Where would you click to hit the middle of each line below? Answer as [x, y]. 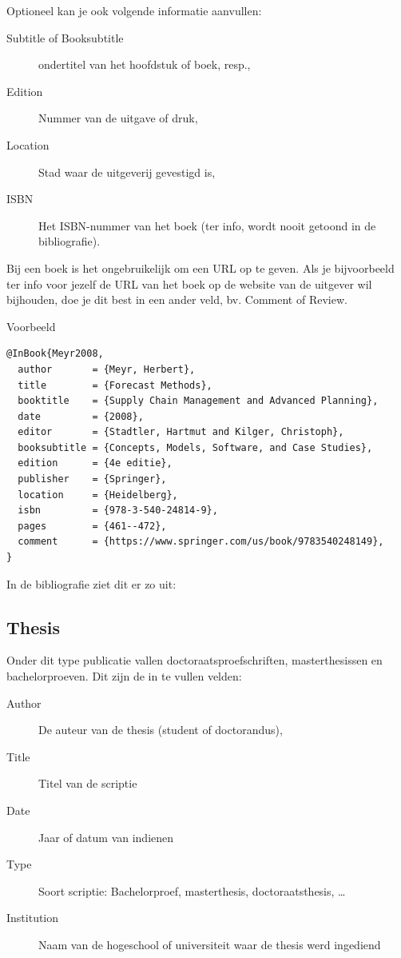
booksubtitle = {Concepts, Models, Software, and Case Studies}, [195, 447]
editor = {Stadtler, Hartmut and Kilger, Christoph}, [181, 432]
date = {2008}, [81, 416]
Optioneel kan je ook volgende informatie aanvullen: [134, 10]
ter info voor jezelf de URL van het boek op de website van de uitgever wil [189, 283]
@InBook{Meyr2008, [55, 354]
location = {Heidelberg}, [98, 495]
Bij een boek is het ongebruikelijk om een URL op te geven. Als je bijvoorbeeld [200, 267]
